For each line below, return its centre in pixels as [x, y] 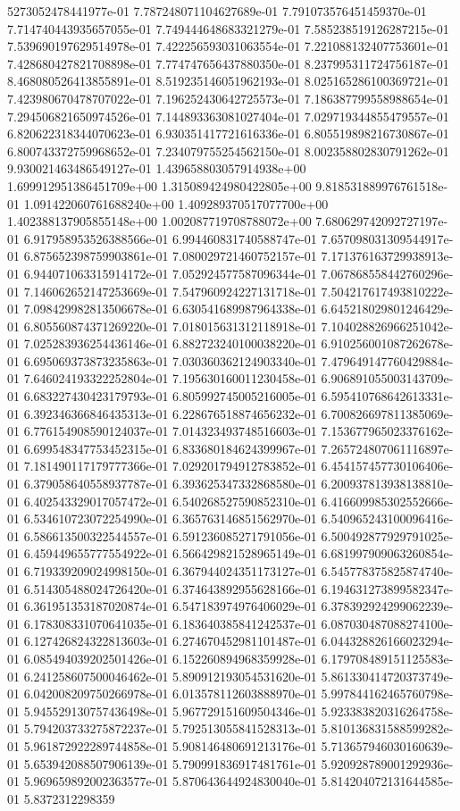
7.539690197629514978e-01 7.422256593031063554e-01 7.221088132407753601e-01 [228, 46]
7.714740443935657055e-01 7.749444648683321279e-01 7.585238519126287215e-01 [228, 28]
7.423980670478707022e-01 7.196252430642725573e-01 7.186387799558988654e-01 [228, 98]
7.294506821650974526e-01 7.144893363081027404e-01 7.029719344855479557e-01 [228, 116]
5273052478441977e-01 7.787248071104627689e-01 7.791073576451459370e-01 [217, 11]
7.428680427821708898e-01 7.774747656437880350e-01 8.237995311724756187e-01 [228, 63]
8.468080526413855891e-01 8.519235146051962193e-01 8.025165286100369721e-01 [228, 81]
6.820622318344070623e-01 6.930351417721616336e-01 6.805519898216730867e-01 [228, 134]
